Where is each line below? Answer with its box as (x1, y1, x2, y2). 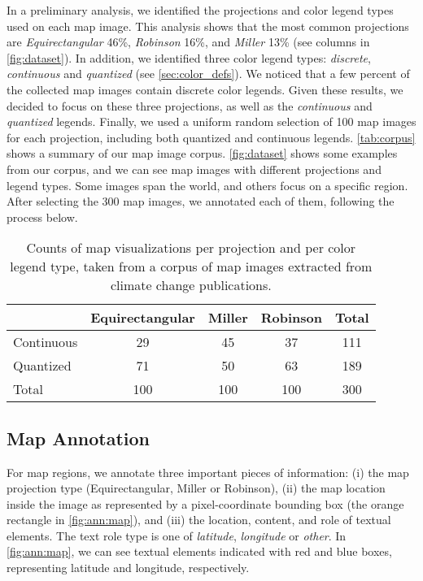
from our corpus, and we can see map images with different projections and (7, 160, 382, 177)
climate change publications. (110, 275, 272, 295)
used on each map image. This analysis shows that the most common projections (7, 17, 409, 34)
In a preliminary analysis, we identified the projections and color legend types (7, 2, 394, 18)
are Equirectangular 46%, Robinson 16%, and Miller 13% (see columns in (7, 33, 370, 50)
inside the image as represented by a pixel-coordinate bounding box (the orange (7, 495, 404, 512)
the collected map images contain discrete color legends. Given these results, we (7, 80, 403, 98)
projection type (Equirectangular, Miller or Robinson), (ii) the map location (7, 479, 386, 496)
